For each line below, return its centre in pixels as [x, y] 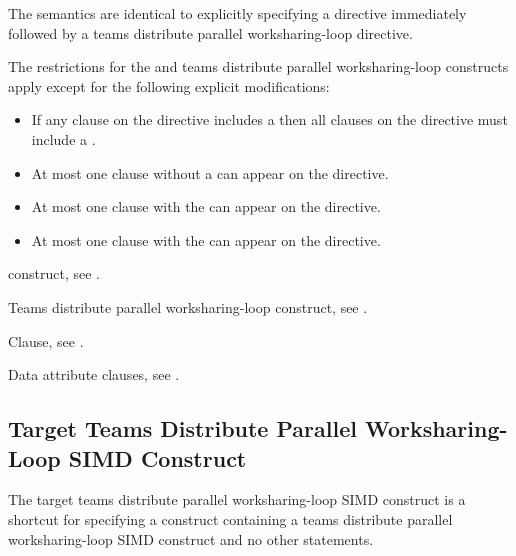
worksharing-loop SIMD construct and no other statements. [191, 538]
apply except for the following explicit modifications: [169, 85]
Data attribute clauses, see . [94, 374]
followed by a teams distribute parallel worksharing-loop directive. [210, 32]
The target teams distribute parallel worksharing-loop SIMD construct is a [237, 499]
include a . [63, 138]
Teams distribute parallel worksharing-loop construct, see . [188, 306]
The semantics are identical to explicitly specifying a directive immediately [237, 13]
